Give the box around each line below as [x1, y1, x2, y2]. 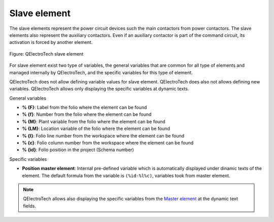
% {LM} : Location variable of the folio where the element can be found [22, 125, 170, 131]
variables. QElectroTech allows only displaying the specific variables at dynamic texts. [9, 86, 189, 92]
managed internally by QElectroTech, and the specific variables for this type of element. [9, 69, 193, 75]
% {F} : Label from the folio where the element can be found [22, 104, 147, 111]
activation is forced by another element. [9, 39, 93, 46]
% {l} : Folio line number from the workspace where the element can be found [22, 132, 185, 139]
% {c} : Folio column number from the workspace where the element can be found [22, 140, 194, 146]
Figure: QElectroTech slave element [9, 51, 84, 57]
